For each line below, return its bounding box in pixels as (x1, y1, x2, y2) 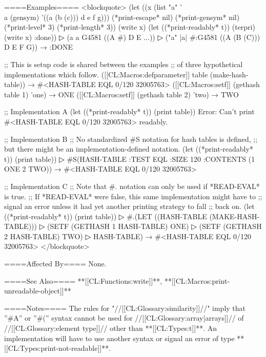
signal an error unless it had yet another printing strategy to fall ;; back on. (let (4, 201, 255, 212)
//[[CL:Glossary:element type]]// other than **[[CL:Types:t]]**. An (4, 323, 217, 333)
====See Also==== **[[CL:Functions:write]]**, (4, 275, 162, 286)
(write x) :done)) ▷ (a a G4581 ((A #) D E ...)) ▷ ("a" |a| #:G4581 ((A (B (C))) (4, 31, 260, 42)
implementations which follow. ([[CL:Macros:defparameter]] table (4, 69, 208, 79)
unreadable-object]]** (4, 285, 71, 296)
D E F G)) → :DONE (4, 41, 73, 52)
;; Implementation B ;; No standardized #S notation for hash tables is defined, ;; (4, 133, 258, 144)
